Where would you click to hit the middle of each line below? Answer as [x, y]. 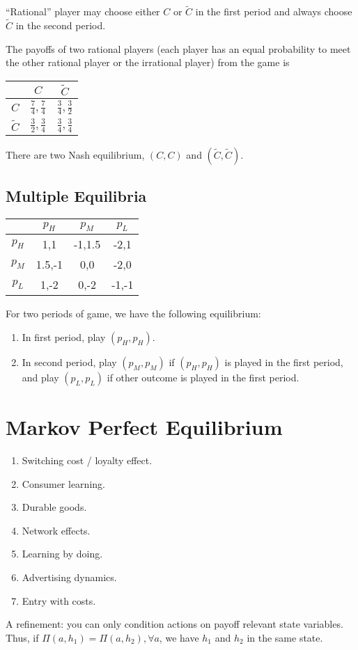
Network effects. [56, 530]
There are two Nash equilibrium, [75, 154]
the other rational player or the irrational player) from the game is [148, 62]
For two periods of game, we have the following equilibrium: [133, 314]
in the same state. [285, 637]
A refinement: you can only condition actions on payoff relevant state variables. [174, 624]
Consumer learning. [63, 483]
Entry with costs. [59, 600]
